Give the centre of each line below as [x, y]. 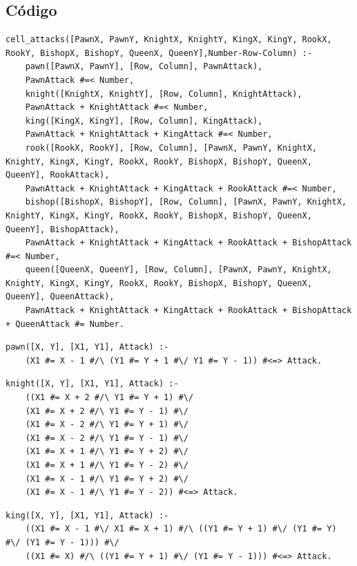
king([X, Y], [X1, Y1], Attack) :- [87, 515]
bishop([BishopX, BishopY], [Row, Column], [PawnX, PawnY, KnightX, [186, 202]
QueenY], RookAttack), [58, 175]
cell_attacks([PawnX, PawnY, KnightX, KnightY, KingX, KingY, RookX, [169, 40]
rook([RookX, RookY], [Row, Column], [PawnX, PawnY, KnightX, [171, 148]
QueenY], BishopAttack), [62, 229]
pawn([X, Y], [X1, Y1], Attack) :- [87, 347]
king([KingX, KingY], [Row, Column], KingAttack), [144, 121]
